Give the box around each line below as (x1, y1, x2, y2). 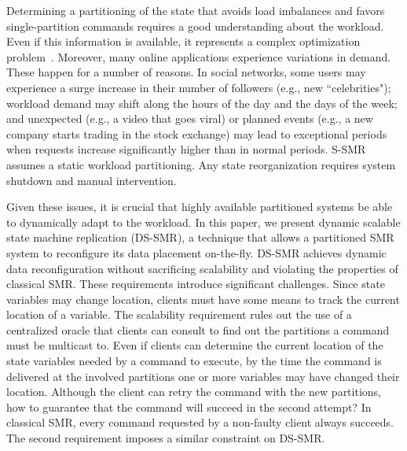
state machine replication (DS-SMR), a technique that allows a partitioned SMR (6, 229, 394, 246)
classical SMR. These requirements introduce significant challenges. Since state (6, 275, 385, 292)
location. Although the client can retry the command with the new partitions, (6, 383, 381, 400)
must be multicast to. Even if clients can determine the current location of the (6, 337, 383, 353)
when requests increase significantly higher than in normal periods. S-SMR (6, 141, 366, 157)
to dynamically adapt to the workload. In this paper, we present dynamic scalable (6, 213, 401, 230)
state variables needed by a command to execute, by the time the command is (6, 353, 382, 369)
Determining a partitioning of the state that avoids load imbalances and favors (6, 2, 385, 18)
